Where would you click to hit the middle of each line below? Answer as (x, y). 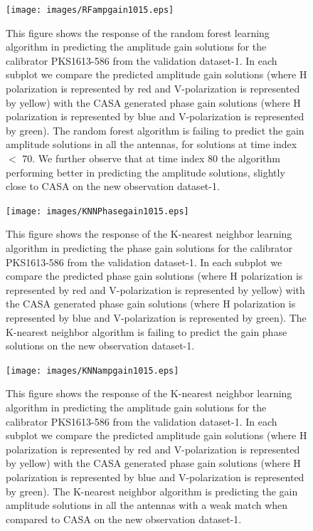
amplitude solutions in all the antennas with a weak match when (147, 505)
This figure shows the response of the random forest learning (138, 32)
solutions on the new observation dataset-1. (100, 346)
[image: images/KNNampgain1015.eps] (92, 370)
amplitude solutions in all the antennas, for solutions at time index (152, 144)
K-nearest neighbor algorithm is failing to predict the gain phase (147, 331)
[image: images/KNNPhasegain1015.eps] (97, 211)
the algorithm (251, 158)
